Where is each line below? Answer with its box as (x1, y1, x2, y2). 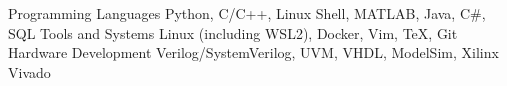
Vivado (8, 61, 51, 82)
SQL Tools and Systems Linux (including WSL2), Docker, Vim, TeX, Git (8, 22, 458, 43)
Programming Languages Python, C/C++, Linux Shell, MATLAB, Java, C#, (8, 3, 486, 23)
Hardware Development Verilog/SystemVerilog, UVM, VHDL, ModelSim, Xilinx (8, 42, 499, 63)
